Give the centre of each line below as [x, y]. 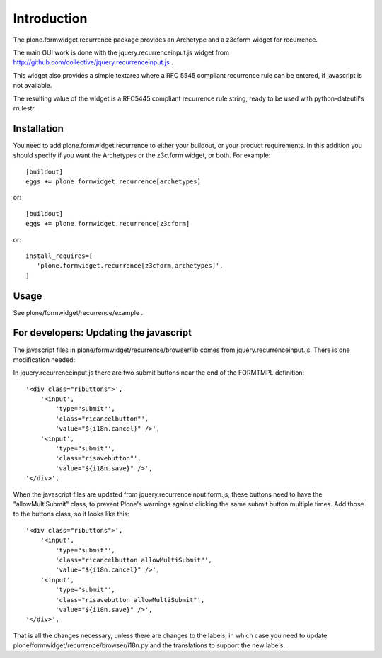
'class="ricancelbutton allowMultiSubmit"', [134, 560]
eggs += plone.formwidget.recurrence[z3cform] [108, 224]
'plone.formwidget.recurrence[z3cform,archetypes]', [130, 266]
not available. [33, 86]
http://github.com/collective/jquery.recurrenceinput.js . [93, 62]
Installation [38, 129]
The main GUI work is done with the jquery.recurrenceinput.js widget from [121, 52]
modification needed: [44, 359]
